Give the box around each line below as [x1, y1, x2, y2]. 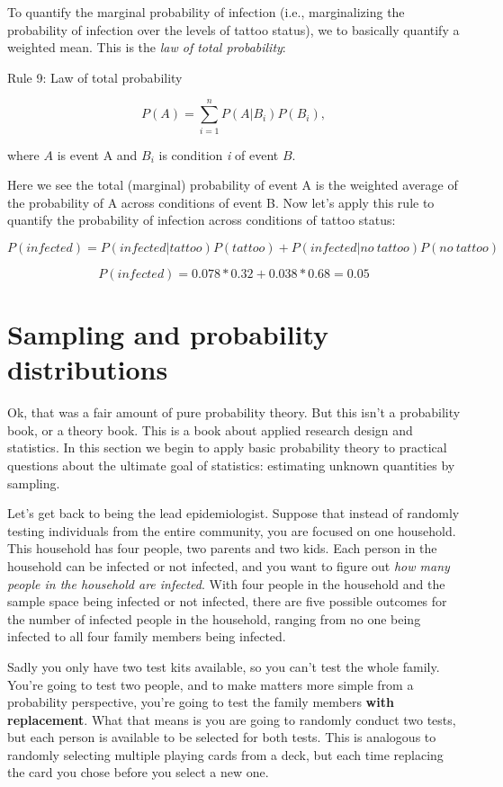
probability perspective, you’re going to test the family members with [7, 693, 394, 711]
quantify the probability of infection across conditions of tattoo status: [7, 210, 396, 229]
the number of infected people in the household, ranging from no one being [7, 609, 421, 628]
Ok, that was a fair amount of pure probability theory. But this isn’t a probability [7, 403, 461, 422]
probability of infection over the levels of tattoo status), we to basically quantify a [7, 20, 460, 39]
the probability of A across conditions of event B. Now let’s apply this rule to [7, 192, 435, 211]
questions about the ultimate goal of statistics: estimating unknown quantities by [7, 455, 455, 474]
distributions [7, 351, 168, 388]
